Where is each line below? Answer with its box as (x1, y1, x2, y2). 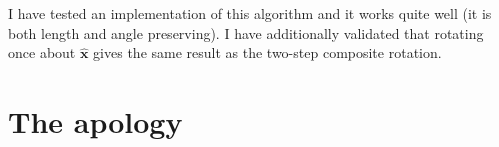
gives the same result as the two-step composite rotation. (93, 42, 442, 63)
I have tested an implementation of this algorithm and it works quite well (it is (8, 3, 492, 23)
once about (8, 42, 76, 63)
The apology (8, 100, 183, 141)
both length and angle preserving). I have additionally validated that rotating (8, 22, 484, 43)
